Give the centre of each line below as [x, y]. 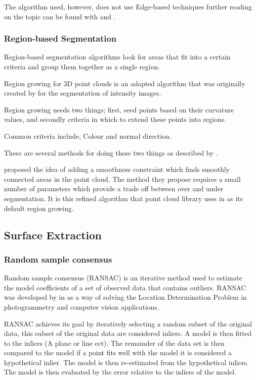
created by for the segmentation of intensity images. [83, 93]
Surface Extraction [53, 235]
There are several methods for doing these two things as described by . [111, 152]
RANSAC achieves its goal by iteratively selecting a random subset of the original [128, 323]
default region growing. [39, 208]
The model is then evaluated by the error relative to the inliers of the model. [120, 372]
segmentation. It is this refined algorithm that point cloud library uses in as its [124, 198]
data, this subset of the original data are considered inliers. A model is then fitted [128, 333]
